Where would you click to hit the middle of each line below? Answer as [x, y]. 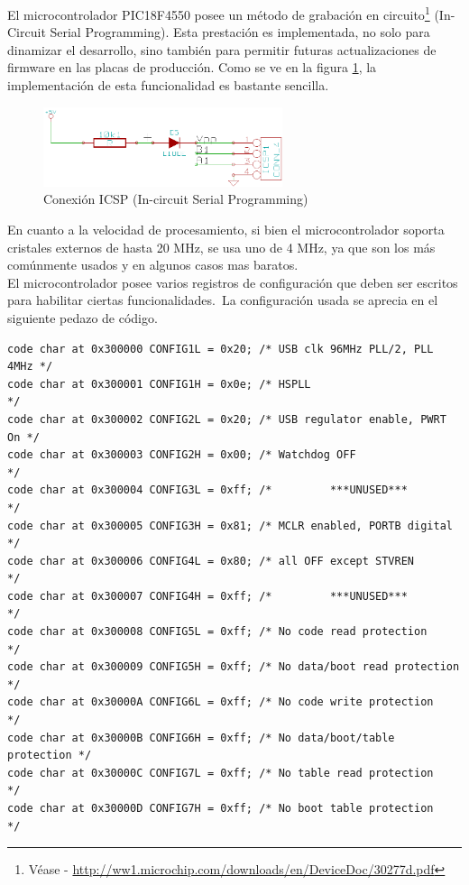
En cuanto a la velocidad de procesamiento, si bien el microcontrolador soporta [226, 229]
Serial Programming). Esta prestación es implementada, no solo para [240, 32]
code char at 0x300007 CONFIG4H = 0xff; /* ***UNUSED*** [207, 596]
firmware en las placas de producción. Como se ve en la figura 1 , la [192, 67]
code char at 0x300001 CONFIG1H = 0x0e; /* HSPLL [159, 384]
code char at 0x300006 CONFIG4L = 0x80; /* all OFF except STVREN [211, 561]
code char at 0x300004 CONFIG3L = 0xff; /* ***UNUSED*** [207, 490]
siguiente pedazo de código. [83, 317]
